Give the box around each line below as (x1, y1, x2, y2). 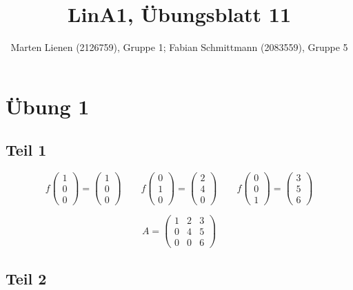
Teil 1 (6, 139, 47, 160)
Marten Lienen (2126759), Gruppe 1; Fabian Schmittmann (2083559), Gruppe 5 (10, 40, 348, 54)
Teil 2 (6, 267, 47, 289)
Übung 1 (6, 92, 90, 120)
